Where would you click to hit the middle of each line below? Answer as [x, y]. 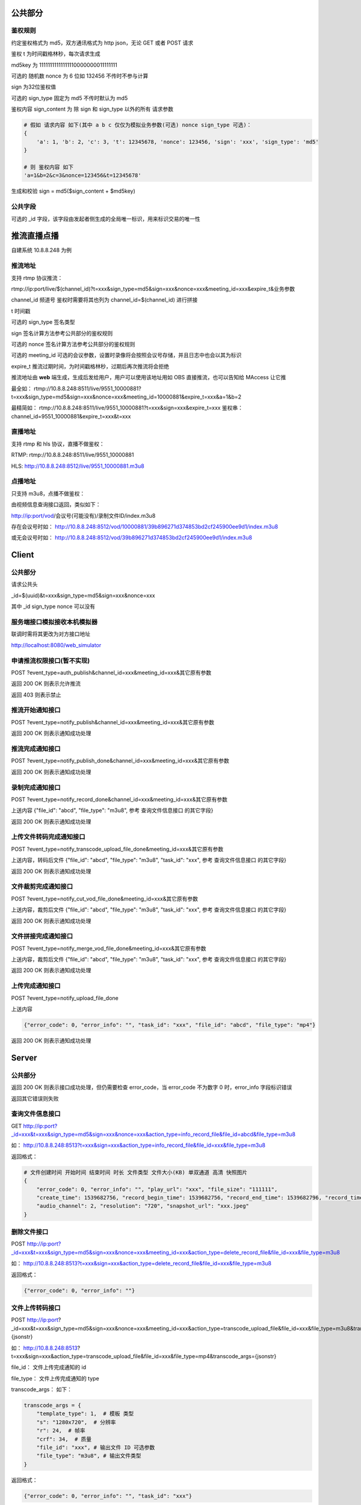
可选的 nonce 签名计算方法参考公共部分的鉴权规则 [73, 344]
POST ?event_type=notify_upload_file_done [65, 998]
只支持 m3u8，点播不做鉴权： [48, 493]
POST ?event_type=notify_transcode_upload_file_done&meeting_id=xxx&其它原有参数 [117, 849]
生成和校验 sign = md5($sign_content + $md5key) [73, 191]
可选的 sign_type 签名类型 [43, 322]
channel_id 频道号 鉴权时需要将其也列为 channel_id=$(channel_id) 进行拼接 [104, 300]
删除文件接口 [30, 1232]
